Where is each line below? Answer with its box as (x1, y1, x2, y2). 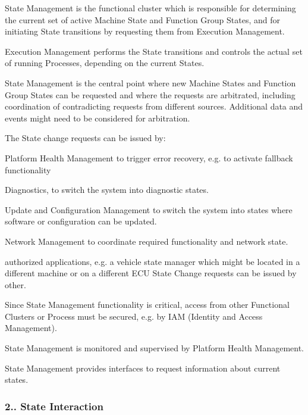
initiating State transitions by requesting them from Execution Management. (5, 25, 285, 38)
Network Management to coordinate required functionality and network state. (5, 235, 288, 247)
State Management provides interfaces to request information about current (5, 361, 281, 374)
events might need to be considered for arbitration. (5, 111, 190, 124)
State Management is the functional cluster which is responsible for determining (5, 2, 296, 14)
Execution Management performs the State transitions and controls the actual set (5, 45, 303, 57)
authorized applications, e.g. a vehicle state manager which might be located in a (5, 255, 300, 267)
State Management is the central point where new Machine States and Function (5, 76, 296, 89)
